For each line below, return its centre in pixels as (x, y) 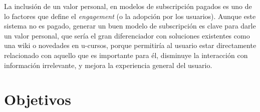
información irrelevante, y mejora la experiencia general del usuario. (108, 65)
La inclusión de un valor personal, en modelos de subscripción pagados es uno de (128, 6)
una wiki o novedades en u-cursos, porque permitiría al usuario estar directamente (130, 45)
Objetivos (38, 99)
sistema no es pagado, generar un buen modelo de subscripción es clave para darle (130, 26)
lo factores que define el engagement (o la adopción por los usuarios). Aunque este (130, 16)
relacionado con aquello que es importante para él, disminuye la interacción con (126, 55)
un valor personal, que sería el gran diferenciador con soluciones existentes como (127, 35)
